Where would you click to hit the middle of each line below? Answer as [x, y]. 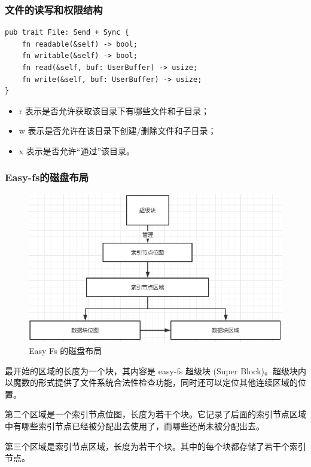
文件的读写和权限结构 [54, 9]
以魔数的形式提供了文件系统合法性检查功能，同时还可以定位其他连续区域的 [151, 382]
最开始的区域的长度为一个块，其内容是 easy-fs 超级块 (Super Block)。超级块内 [155, 370]
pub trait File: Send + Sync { [67, 33]
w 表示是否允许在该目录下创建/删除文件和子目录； [118, 131]
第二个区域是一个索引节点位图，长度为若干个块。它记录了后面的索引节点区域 [155, 414]
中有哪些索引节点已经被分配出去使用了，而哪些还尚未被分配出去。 [135, 425]
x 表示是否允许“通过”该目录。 [77, 150]
